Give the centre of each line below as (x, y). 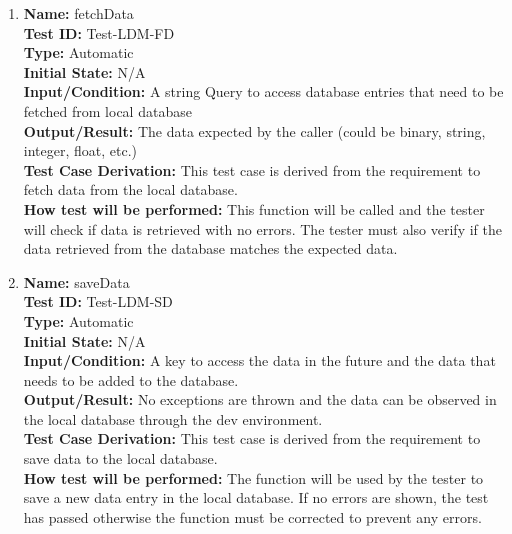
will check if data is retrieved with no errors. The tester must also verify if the (262, 228)
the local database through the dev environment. (173, 418)
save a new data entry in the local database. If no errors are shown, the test (256, 497)
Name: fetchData (78, 13)
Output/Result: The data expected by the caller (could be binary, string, (254, 130)
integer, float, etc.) (80, 150)
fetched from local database (107, 110)
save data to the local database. (120, 458)
